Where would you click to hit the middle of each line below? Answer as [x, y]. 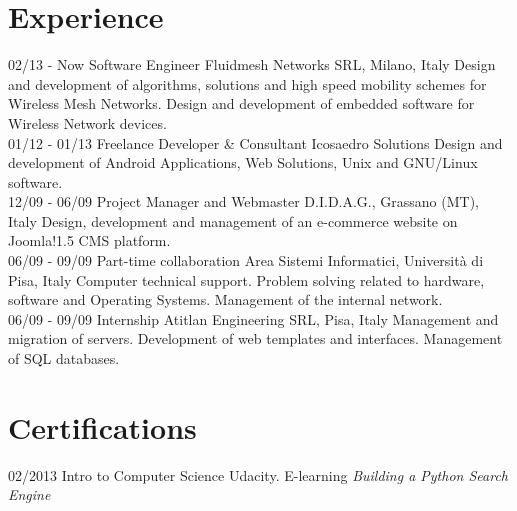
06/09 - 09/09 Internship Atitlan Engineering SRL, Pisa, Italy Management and [253, 318]
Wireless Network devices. [87, 122]
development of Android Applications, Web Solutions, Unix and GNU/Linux [243, 162]
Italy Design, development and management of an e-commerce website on [233, 220]
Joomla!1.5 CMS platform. [89, 240]
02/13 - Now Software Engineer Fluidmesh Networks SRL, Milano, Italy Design [252, 64]
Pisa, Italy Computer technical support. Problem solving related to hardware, [246, 279]
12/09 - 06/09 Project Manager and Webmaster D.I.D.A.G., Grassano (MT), [243, 201]
